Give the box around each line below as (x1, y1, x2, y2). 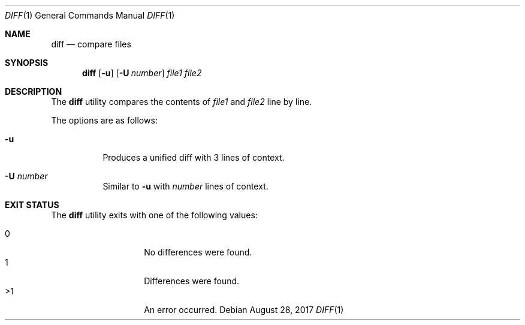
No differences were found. (144, 247, 252, 257)
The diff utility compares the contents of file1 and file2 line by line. (51, 97, 312, 107)
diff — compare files (51, 39, 131, 49)
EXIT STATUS (5, 200, 59, 210)
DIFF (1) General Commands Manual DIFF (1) (5, 10, 175, 20)
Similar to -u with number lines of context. (102, 181, 268, 191)
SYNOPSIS (5, 58, 49, 68)
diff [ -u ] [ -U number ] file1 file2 (82, 68, 202, 78)
